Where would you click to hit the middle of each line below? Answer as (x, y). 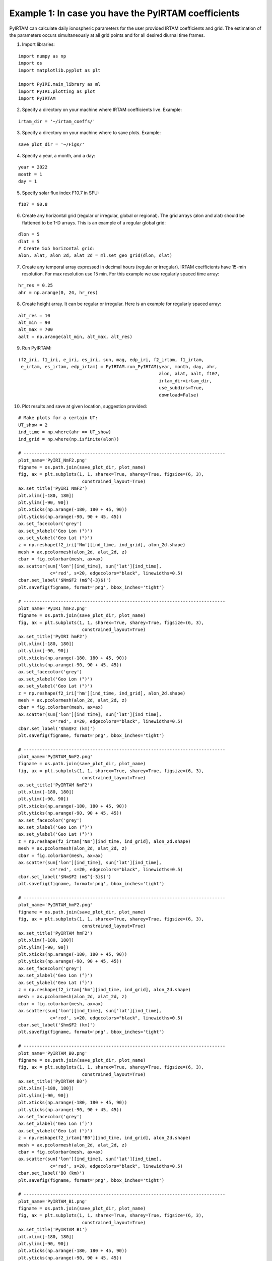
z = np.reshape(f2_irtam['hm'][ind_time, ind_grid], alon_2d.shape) (105, 989)
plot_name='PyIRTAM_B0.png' (53, 1053)
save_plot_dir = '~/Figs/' (52, 144)
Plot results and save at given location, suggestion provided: (84, 406)
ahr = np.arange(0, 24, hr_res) (58, 292)
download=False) (179, 395)
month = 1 (30, 174)
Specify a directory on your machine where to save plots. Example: (91, 133)
